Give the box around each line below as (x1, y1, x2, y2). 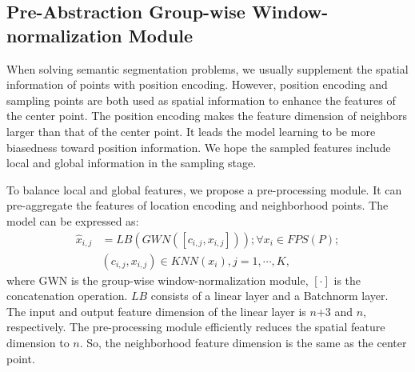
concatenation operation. (6, 287, 128, 304)
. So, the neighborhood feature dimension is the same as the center (79, 334, 407, 350)
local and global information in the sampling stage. (6, 154, 257, 171)
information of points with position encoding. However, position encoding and (6, 76, 388, 93)
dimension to (6, 334, 70, 350)
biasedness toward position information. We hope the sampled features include (6, 138, 391, 155)
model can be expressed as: (6, 212, 139, 229)
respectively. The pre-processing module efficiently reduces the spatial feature (6, 318, 385, 335)
